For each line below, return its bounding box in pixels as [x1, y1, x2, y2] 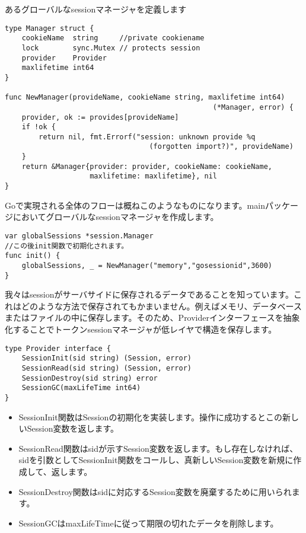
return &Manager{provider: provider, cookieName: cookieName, [21, 162, 273, 171]
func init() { [5, 251, 60, 260]
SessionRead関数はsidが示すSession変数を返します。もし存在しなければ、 [18, 442, 298, 454]
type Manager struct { [5, 24, 94, 33]
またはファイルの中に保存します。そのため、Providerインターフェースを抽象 [5, 311, 300, 324]
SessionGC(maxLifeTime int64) [21, 384, 141, 392]
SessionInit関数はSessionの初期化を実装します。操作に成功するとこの [18, 410, 282, 423]
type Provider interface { [5, 344, 111, 353]
